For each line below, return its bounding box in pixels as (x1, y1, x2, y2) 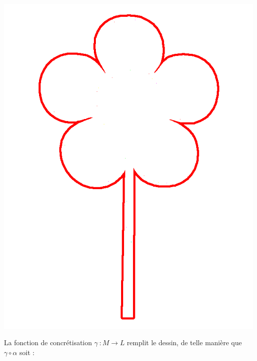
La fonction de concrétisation (4, 337, 92, 348)
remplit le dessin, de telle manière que (127, 337, 242, 348)
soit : (19, 347, 35, 357)
